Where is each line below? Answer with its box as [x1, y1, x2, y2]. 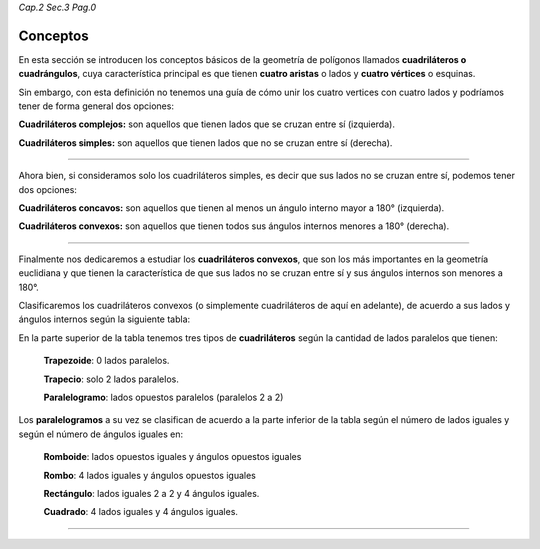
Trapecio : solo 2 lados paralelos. [43, 373, 179, 385]
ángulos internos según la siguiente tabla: [18, 313, 191, 325]
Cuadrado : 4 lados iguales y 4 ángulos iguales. [43, 506, 239, 518]
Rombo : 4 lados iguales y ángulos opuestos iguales [43, 469, 257, 481]
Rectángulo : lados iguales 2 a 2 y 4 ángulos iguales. [43, 487, 260, 499]
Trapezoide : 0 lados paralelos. [43, 355, 170, 367]
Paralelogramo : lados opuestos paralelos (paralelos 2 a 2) [43, 391, 284, 403]
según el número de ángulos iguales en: [18, 428, 184, 440]
